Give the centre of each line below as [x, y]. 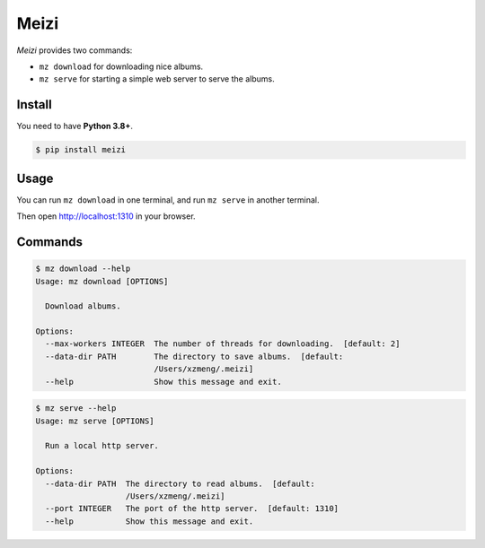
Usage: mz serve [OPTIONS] [95, 421]
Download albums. [83, 306]
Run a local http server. [102, 446]
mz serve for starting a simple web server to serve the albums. [157, 79]
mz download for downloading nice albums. [121, 66]
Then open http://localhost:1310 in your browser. [106, 216]
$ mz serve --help [76, 409]
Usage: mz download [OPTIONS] [102, 281]
